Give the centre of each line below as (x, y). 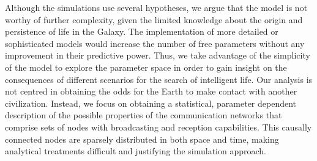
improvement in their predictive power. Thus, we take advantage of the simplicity (158, 55)
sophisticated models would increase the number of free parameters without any (155, 43)
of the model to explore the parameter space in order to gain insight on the (146, 67)
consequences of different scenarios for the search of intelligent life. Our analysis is (159, 79)
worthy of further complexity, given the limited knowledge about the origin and (154, 19)
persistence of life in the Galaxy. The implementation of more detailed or (142, 31)
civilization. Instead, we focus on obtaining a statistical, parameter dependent (151, 103)
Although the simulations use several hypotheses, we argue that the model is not (156, 7)
